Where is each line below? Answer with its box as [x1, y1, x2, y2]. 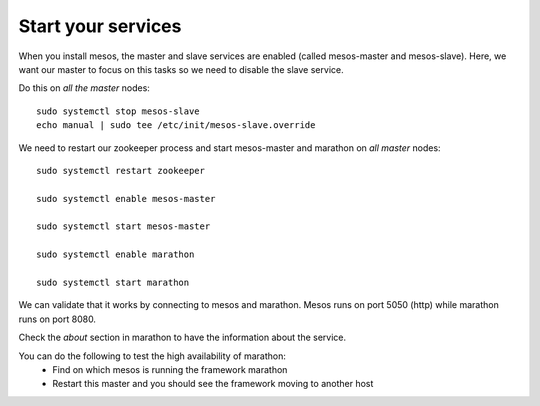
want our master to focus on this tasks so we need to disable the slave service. [18, 63, 344, 75]
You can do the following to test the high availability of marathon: [18, 350, 287, 362]
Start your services [18, 15, 182, 37]
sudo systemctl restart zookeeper [36, 165, 205, 176]
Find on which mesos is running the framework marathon [52, 363, 288, 375]
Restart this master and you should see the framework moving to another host [52, 378, 374, 390]
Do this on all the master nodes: [18, 82, 150, 94]
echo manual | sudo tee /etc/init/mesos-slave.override [36, 120, 316, 131]
